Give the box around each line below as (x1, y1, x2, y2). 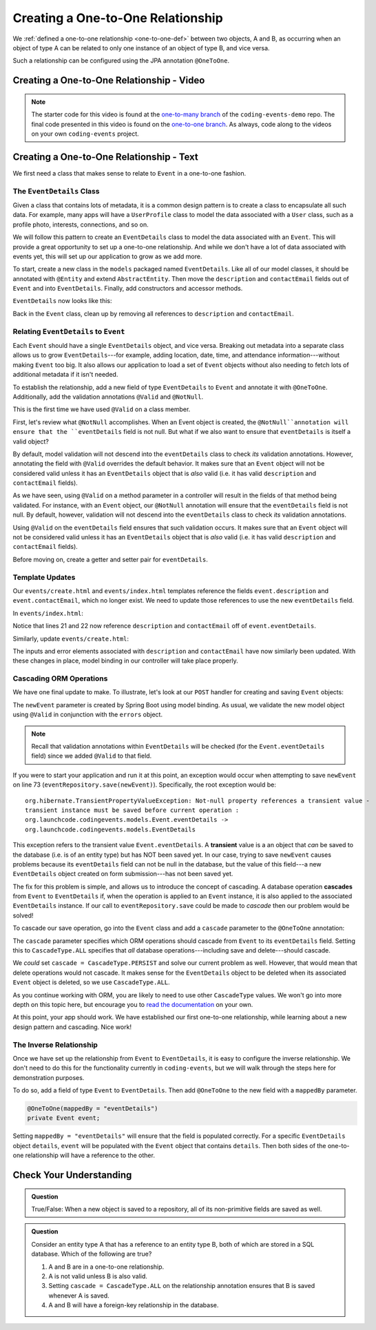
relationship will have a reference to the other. (25, 1151, 155, 1160)
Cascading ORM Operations (12, 674, 108, 683)
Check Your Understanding (12, 1170, 132, 1181)
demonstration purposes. (12, 1073, 85, 1081)
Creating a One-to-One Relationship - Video (12, 74, 205, 86)
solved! (12, 911, 34, 919)
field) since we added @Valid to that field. (31, 751, 152, 760)
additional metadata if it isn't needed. (12, 371, 118, 379)
